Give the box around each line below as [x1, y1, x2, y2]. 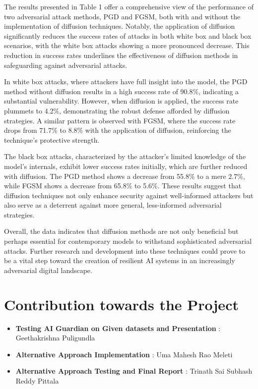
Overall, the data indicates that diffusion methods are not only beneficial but [4, 226, 239, 236]
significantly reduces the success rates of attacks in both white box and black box [4, 30, 252, 41]
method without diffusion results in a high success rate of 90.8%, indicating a [4, 86, 239, 96]
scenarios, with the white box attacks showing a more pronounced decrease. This [4, 40, 250, 51]
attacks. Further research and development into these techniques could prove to [4, 245, 246, 256]
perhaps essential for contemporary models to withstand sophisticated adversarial [4, 236, 252, 246]
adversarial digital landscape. [4, 265, 92, 275]
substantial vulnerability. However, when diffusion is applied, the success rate [4, 96, 239, 106]
